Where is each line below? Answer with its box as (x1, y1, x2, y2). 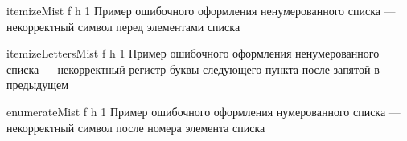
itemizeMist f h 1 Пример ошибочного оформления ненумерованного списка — (6, 2, 396, 18)
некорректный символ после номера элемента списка (6, 119, 265, 135)
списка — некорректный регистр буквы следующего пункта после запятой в (6, 60, 380, 77)
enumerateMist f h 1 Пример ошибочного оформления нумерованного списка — (6, 103, 401, 119)
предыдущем (6, 76, 69, 93)
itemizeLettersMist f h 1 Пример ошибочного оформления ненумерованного (6, 45, 380, 62)
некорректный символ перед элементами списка (6, 18, 240, 34)
